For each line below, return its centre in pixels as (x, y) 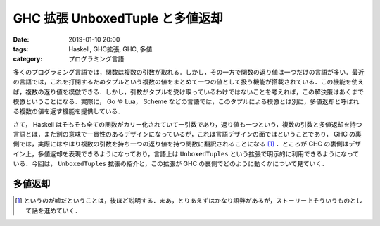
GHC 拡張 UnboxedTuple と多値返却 (118, 18)
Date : (21, 39)
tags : (21, 49)
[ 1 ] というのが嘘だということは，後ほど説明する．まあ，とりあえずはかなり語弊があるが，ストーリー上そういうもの (183, 201)
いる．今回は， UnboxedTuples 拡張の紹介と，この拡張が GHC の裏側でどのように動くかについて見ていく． (171, 164)
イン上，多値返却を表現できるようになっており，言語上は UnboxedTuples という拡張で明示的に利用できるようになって (186, 153)
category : (28, 59)
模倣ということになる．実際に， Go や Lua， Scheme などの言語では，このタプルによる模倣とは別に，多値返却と (177, 101)
